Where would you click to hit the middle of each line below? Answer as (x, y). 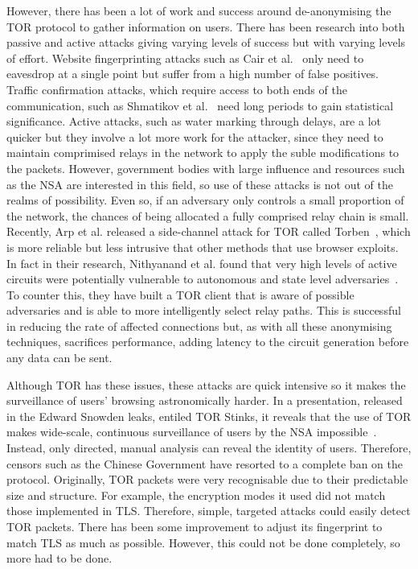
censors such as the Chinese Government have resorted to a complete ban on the (205, 463)
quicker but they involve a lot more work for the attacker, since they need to (195, 136)
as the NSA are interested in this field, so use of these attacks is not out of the (200, 184)
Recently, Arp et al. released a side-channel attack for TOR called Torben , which (209, 231)
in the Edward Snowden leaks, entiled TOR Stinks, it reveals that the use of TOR (209, 416)
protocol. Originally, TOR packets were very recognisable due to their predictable (207, 479)
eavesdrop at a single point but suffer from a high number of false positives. (193, 74)
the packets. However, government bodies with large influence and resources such (206, 168)
